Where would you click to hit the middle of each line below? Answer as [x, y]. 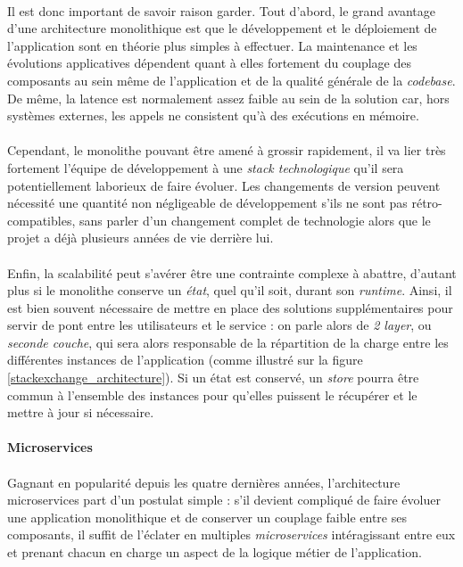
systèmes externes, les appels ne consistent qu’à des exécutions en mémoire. [213, 115]
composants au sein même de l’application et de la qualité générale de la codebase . [231, 80]
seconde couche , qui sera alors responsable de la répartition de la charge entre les [228, 342]
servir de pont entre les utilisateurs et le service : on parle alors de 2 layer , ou [219, 325]
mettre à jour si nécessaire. [81, 412]
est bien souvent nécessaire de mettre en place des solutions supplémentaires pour [230, 307]
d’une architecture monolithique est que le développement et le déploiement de [222, 28]
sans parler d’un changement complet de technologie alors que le [255, 220]
